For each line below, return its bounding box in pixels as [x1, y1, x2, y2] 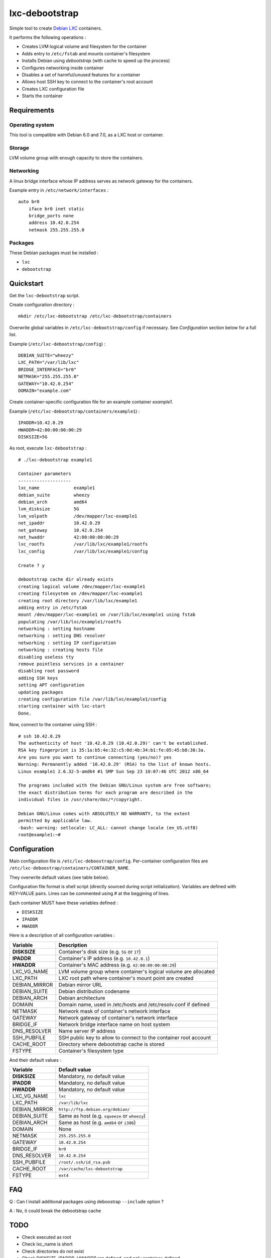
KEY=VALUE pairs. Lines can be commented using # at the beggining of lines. [9, 891, 170, 897]
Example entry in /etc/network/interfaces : [9, 187, 109, 193]
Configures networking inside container [22, 64, 104, 70]
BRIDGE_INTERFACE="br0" [18, 366, 77, 372]
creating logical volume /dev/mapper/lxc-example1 [18, 584, 146, 589]
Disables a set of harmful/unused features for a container [22, 71, 141, 77]
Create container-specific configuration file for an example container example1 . [9, 399, 173, 405]
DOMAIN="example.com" [18, 387, 71, 394]
